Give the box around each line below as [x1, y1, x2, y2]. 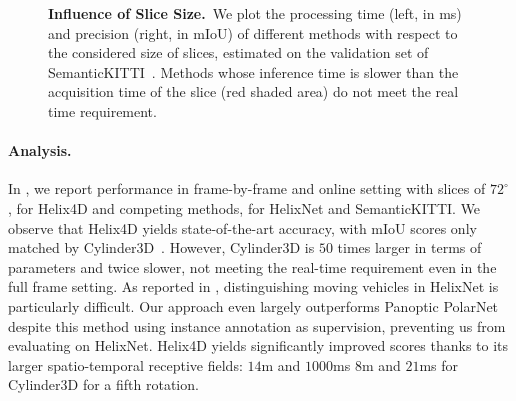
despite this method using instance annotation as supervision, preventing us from [8, 315, 506, 336]
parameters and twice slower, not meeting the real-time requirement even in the [8, 256, 497, 277]
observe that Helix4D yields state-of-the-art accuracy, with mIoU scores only [8, 217, 477, 238]
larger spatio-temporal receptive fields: [8, 354, 243, 375]
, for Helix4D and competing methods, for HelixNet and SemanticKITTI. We [8, 197, 481, 218]
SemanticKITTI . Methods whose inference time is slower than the [48, 61, 459, 82]
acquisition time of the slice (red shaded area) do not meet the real [48, 81, 459, 102]
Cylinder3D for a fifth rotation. [8, 374, 199, 395]
